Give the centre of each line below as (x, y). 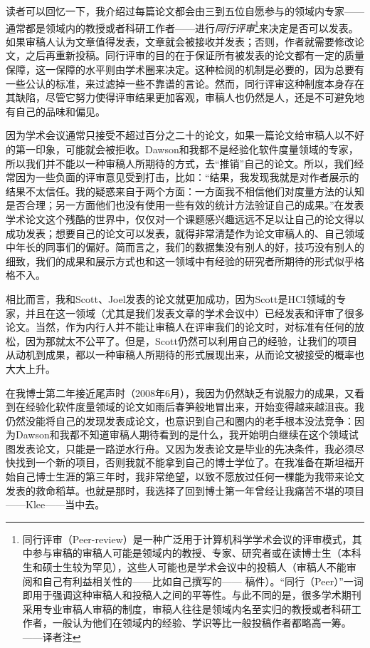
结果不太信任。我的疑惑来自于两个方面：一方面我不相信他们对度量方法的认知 (185, 191)
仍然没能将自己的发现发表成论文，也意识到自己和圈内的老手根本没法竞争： (180, 420)
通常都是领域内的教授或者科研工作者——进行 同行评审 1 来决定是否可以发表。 (182, 26)
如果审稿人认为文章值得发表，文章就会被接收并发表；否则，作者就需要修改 (180, 41)
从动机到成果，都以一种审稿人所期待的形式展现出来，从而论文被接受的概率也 (185, 355)
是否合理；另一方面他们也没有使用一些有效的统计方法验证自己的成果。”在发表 (185, 205)
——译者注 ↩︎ (52, 637)
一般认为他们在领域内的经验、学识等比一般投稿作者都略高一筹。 (202, 623)
